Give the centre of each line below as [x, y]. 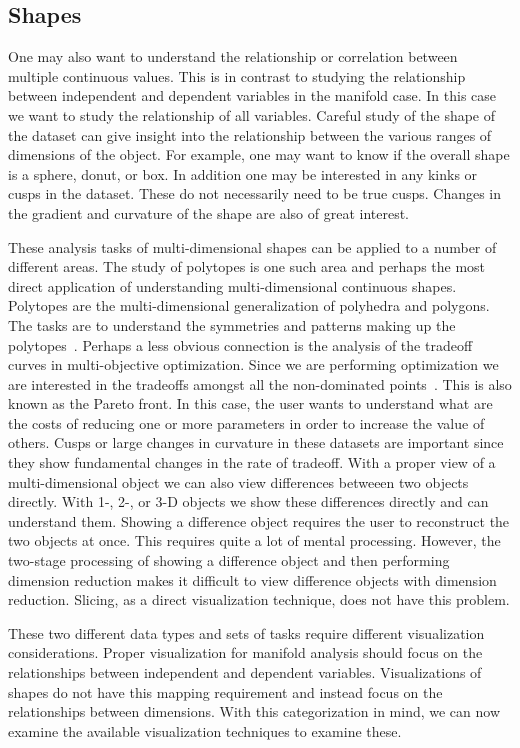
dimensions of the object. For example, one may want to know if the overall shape [259, 154]
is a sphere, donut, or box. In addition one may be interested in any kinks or [243, 173]
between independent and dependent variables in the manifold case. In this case [252, 95]
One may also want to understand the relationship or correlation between [233, 56]
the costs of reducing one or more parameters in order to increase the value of [246, 422]
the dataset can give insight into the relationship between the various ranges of [250, 134]
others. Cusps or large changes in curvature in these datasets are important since [256, 442]
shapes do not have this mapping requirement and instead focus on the [225, 691]
